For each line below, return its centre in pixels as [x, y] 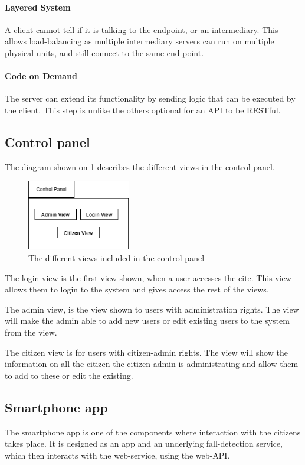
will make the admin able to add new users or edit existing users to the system [147, 321]
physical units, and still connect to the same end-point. [104, 52]
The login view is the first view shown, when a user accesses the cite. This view [148, 277]
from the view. [31, 332]
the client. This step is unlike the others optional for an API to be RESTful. [143, 110]
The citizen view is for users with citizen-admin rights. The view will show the [146, 352]
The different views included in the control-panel [117, 258]
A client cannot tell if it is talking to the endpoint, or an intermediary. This [142, 29]
